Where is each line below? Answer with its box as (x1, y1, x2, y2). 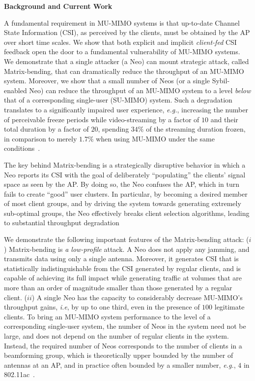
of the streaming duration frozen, (146, 124, 246, 134)
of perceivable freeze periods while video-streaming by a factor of (4, 114, 199, 124)
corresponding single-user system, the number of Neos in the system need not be (4, 321, 246, 331)
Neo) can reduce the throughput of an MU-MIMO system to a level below (29, 85, 251, 95)
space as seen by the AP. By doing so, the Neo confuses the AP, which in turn (4, 179, 239, 189)
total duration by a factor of (4, 124, 89, 134)
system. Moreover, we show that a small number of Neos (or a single (4, 75, 210, 86)
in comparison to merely (4, 133, 77, 143)
